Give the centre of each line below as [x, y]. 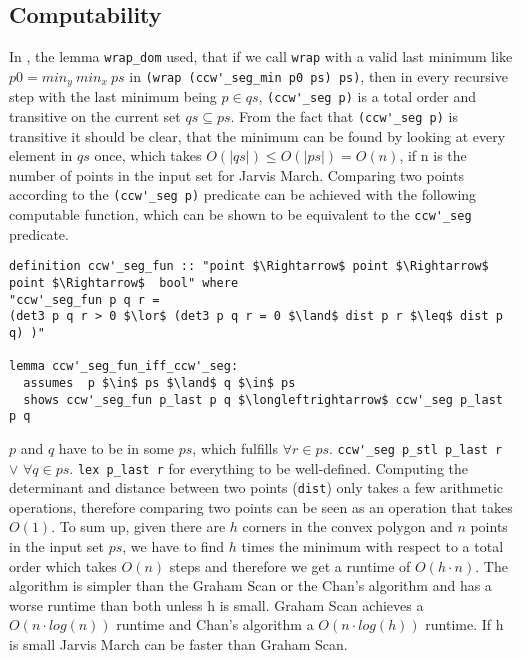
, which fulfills [235, 447]
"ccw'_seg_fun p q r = [84, 299]
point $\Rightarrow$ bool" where [124, 282]
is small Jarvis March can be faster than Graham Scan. [178, 644]
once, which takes [148, 155]
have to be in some [116, 447]
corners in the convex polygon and [347, 526]
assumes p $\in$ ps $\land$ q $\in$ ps [159, 382]
